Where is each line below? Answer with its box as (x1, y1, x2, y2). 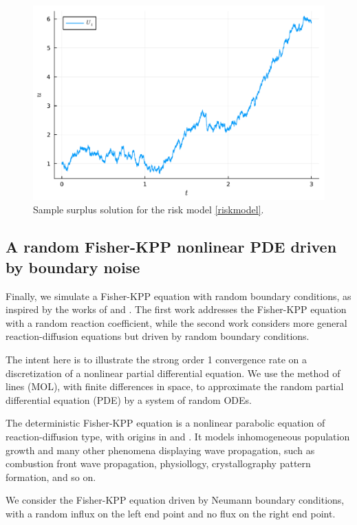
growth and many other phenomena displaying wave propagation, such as (6, 442, 315, 457)
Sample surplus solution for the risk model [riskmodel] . (33, 202, 264, 217)
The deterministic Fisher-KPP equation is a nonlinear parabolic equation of (6, 416, 325, 430)
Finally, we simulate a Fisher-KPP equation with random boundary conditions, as (6, 288, 351, 303)
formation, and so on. (6, 469, 96, 484)
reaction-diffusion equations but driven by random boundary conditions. (6, 329, 310, 343)
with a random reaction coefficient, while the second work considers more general (6, 315, 347, 330)
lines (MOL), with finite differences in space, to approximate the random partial (6, 379, 344, 394)
